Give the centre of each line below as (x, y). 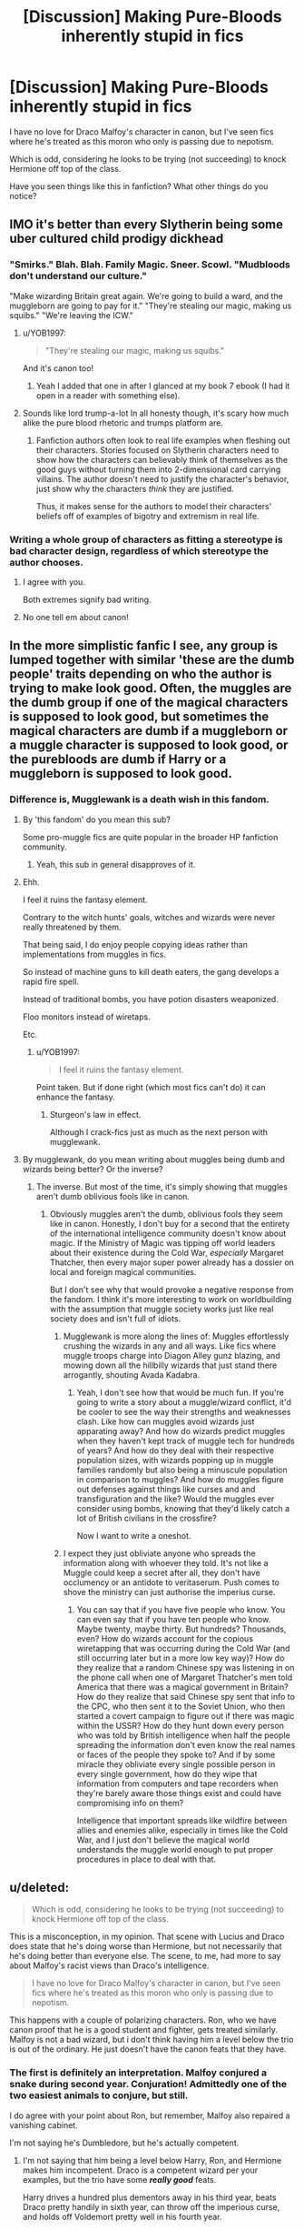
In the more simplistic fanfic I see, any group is (144, 646)
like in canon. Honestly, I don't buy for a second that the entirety (170, 1223)
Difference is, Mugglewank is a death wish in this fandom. (139, 799)
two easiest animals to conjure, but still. (99, 2095)
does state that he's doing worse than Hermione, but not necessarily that (146, 1946)
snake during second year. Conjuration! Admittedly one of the (148, 2084)
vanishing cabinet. (44, 2125)
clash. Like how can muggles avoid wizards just (166, 1421)
